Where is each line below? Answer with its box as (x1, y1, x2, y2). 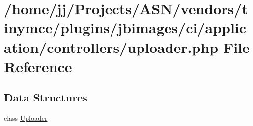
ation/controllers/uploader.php (4, 37, 219, 57)
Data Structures (4, 90, 87, 105)
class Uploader (4, 113, 48, 123)
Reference (4, 56, 72, 76)
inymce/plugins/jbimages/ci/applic (4, 18, 247, 38)
